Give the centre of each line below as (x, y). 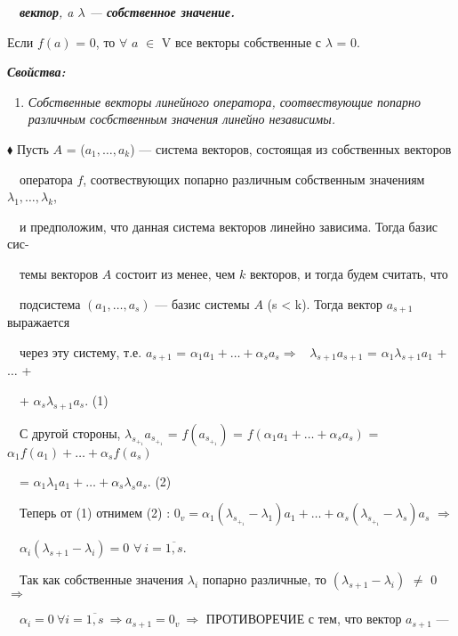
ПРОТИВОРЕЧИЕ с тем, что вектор (304, 619)
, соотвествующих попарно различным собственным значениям (254, 179)
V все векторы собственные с (241, 41)
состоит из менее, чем (175, 273)
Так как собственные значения (102, 579)
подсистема (50, 303)
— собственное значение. (162, 12)
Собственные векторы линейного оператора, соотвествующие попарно (224, 101)
